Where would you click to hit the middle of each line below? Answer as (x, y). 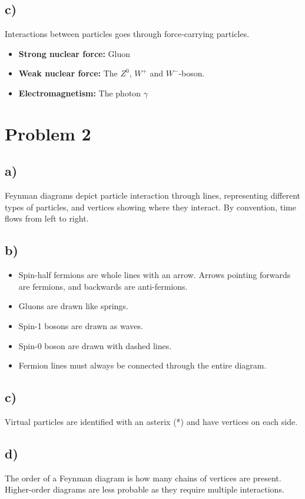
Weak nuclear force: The (68, 73)
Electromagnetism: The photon (80, 93)
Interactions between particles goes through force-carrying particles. (127, 34)
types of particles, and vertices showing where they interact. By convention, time (150, 207)
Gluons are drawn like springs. (73, 306)
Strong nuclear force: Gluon (74, 53)
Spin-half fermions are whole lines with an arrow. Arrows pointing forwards (155, 275)
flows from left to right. (47, 218)
